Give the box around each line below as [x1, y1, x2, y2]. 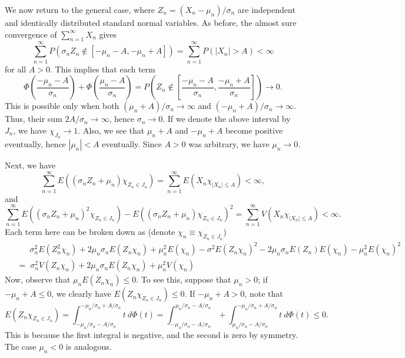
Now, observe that [5, 273, 71, 286]
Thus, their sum [5, 112, 62, 125]
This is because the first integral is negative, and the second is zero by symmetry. [5, 329, 298, 341]
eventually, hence [5, 137, 66, 150]
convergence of [5, 28, 57, 40]
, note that [244, 287, 283, 300]
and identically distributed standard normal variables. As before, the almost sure [5, 16, 297, 28]
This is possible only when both [5, 100, 119, 112]
